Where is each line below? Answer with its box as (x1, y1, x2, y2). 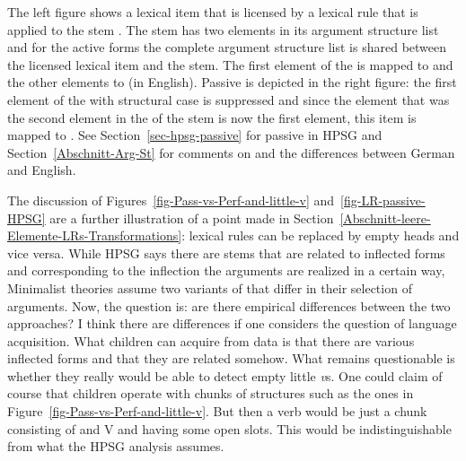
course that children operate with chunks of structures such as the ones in (7, 384, 414, 403)
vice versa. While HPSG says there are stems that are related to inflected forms (7, 243, 445, 262)
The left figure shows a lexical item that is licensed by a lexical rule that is (7, 3, 418, 21)
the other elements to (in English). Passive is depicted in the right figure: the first (7, 73, 457, 91)
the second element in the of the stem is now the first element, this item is (7, 108, 417, 126)
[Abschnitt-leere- (339, 208, 431, 227)
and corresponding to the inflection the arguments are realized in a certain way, (7, 261, 445, 280)
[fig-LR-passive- (340, 190, 426, 209)
